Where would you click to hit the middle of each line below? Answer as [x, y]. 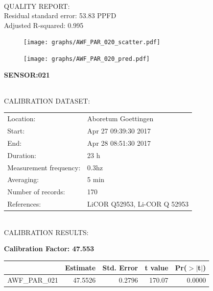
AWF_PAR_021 [33, 280]
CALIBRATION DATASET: [47, 100]
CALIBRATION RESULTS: [46, 232]
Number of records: [36, 192]
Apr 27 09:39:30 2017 [119, 131]
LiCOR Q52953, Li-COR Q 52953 [138, 204]
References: [24, 204]
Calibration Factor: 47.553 [49, 249]
